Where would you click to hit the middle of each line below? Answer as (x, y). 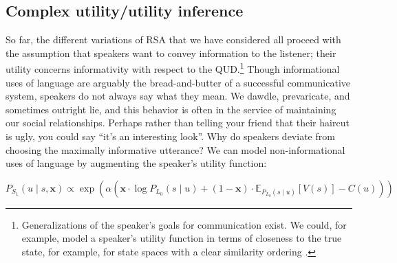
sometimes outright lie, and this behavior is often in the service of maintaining (171, 109)
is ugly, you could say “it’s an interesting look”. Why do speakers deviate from (170, 136)
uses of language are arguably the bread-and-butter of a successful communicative (178, 82)
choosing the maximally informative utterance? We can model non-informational (175, 149)
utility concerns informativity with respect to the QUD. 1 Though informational (173, 68)
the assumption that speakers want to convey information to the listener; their (171, 53)
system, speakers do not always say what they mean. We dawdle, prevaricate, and (178, 96)
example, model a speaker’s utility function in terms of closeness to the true (182, 238)
